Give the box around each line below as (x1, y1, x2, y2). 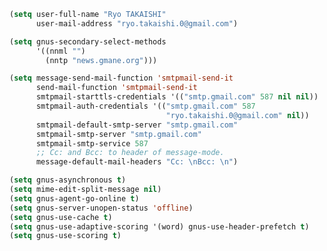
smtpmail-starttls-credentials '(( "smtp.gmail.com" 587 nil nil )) (35, 92, 319, 102)
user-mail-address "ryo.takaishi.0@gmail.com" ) (35, 18, 239, 29)
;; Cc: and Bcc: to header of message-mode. (35, 148, 225, 158)
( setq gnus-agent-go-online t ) (9, 193, 140, 204)
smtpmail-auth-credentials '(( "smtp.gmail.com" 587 (35, 101, 256, 111)
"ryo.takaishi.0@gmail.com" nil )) (165, 110, 310, 120)
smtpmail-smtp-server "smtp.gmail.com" (35, 129, 202, 139)
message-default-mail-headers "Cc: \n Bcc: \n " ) (35, 157, 239, 167)
